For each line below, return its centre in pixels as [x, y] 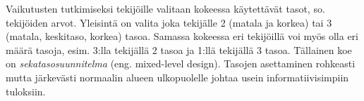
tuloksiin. [26, 91]
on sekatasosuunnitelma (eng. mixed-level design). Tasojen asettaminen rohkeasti [181, 63]
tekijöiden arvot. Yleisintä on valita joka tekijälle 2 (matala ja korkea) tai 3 [169, 22]
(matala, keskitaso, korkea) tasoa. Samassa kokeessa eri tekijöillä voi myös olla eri [182, 36]
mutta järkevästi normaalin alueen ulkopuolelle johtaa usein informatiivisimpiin [177, 77]
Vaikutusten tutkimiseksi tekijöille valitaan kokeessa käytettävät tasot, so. [165, 8]
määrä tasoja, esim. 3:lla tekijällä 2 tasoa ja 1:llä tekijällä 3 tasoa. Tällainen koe [179, 49]
